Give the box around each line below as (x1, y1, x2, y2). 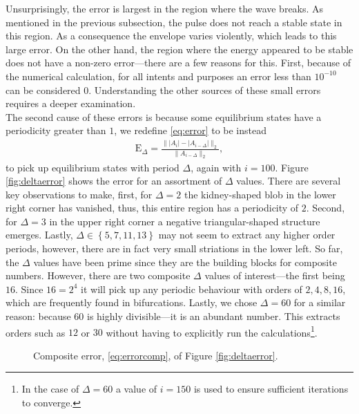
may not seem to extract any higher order (158, 227, 336, 242)
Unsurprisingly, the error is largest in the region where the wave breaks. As (6, 1, 324, 15)
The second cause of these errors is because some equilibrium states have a (6, 109, 322, 124)
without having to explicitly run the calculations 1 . (106, 323, 318, 339)
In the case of (21, 382, 79, 396)
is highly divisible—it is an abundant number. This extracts (87, 309, 340, 323)
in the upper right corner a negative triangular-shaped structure (49, 214, 320, 228)
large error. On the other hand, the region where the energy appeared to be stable (6, 41, 353, 56)
